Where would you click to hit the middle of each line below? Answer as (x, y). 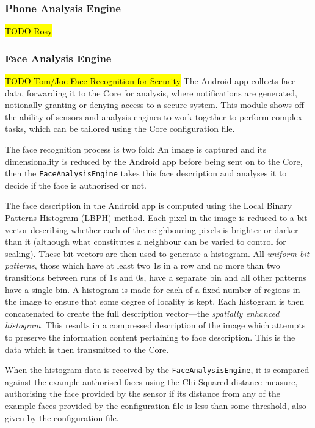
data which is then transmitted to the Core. (87, 349)
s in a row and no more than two (219, 265)
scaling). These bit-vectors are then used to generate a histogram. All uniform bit (157, 253)
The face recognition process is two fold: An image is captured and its (136, 149)
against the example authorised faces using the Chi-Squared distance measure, (151, 381)
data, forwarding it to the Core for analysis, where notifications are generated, (151, 92)
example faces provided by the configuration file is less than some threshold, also (156, 405)
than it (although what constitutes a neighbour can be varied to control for (146, 241)
